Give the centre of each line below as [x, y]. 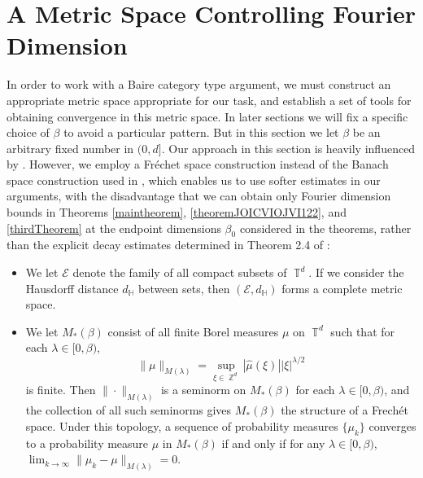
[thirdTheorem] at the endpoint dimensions [114, 228]
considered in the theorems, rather [325, 228]
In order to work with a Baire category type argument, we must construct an [199, 84]
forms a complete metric [342, 288]
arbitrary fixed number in [70, 148]
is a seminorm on [203, 390]
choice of [28, 132]
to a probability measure [87, 443]
